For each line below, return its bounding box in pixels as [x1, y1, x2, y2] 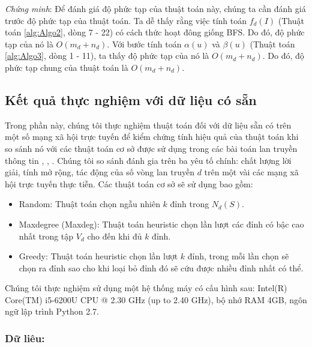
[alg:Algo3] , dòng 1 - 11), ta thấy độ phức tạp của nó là [5, 49, 209, 62]
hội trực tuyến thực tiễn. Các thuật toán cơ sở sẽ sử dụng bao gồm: [5, 177, 253, 190]
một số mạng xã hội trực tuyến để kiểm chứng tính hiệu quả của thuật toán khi [5, 130, 299, 143]
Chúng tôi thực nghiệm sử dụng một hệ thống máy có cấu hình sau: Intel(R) [5, 282, 287, 294]
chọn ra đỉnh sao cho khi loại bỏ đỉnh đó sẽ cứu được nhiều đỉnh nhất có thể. [19, 261, 304, 274]
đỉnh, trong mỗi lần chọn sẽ [187, 250, 289, 262]
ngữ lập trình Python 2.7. [5, 305, 100, 318]
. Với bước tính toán [107, 37, 182, 50]
